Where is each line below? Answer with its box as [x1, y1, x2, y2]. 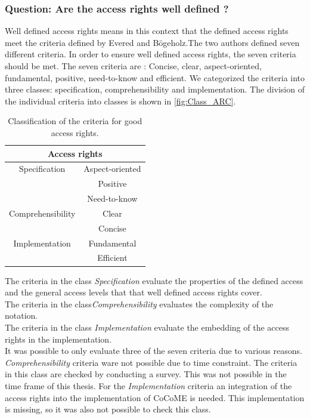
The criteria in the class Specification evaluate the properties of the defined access [5, 274, 303, 286]
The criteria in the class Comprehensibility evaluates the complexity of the [5, 297, 274, 310]
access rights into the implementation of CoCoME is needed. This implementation [5, 391, 305, 403]
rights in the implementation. [5, 332, 112, 345]
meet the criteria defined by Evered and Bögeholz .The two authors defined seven [5, 36, 300, 48]
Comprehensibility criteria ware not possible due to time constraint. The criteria [5, 356, 297, 368]
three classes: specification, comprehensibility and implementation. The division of [5, 83, 305, 95]
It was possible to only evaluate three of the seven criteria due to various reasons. [5, 344, 302, 357]
